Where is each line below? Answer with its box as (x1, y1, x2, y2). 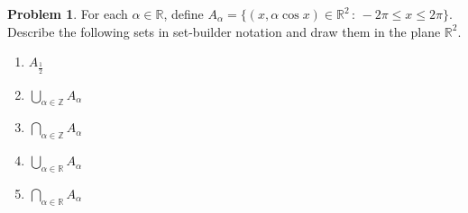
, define (163, 4, 204, 22)
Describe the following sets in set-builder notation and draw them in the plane (7, 22, 441, 40)
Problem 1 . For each (7, 4, 128, 22)
